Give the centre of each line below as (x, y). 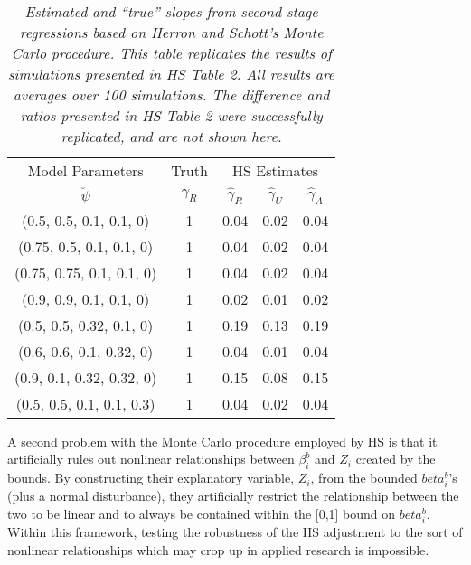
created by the (396, 459)
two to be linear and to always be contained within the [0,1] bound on (202, 513)
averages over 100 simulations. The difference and (171, 94)
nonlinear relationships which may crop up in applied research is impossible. (218, 549)
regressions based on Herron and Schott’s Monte (171, 32)
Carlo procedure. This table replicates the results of (171, 53)
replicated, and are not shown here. (171, 136)
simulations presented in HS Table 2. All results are (172, 74)
